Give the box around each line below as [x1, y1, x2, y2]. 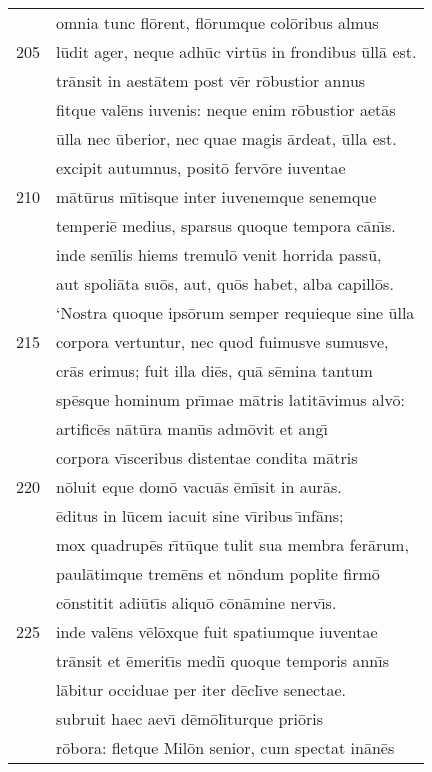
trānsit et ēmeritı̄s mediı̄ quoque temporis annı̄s [56, 649, 389, 672]
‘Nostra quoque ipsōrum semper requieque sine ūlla [56, 301, 415, 324]
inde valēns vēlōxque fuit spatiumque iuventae [56, 620, 378, 643]
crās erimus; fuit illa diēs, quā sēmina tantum [56, 359, 373, 382]
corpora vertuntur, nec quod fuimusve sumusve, [56, 330, 389, 353]
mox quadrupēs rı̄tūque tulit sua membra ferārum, [56, 533, 409, 556]
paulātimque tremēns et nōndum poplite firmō [56, 562, 380, 585]
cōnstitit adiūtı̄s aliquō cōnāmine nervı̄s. [56, 591, 337, 614]
